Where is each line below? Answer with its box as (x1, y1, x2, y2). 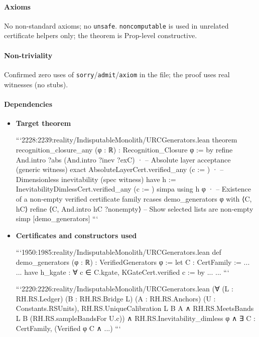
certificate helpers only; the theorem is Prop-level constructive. (4, 30, 197, 41)
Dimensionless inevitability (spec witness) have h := (16, 174, 176, 184)
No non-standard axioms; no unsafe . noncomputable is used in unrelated (4, 20, 229, 31)
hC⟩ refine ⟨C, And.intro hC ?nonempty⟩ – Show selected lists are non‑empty (16, 203, 253, 214)
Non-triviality (4, 50, 53, 60)
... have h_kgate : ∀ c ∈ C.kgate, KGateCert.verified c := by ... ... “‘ (16, 266, 229, 277)
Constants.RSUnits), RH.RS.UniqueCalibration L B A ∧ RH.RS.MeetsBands (16, 303, 254, 313)
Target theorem (16, 117, 71, 128)
